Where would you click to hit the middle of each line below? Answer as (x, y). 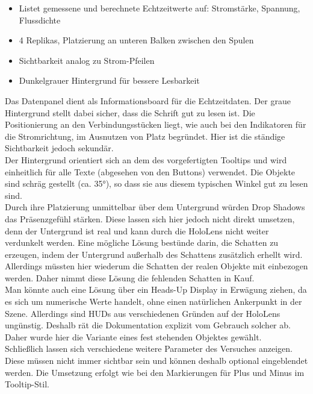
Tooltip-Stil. (27, 384)
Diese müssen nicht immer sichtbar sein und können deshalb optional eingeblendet (156, 361)
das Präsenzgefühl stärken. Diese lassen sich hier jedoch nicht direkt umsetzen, (150, 218)
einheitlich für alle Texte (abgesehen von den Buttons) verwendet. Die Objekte (150, 171)
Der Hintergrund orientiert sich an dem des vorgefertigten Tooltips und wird (146, 159)
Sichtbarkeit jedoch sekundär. (59, 148)
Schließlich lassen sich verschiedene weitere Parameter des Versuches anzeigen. (149, 349)
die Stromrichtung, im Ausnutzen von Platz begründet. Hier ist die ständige (145, 136)
